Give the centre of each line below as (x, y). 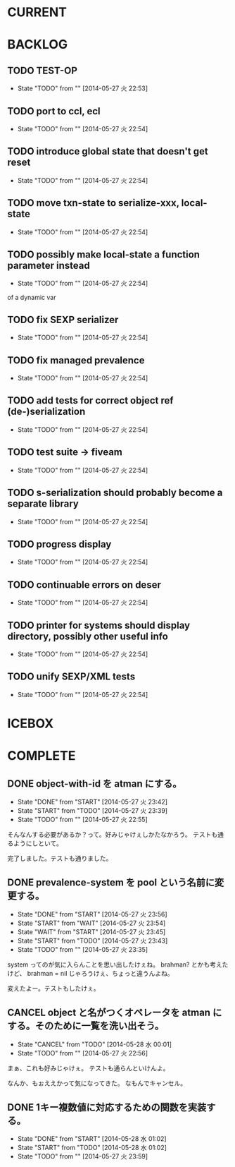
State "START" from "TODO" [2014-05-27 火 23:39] (92, 810)
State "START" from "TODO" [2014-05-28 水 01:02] (92, 1148)
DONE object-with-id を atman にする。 (95, 784)
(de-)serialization (46, 412)
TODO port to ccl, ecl (54, 111)
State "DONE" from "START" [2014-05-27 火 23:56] (92, 914)
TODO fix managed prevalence (76, 360)
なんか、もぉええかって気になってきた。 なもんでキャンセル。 (97, 1083)
